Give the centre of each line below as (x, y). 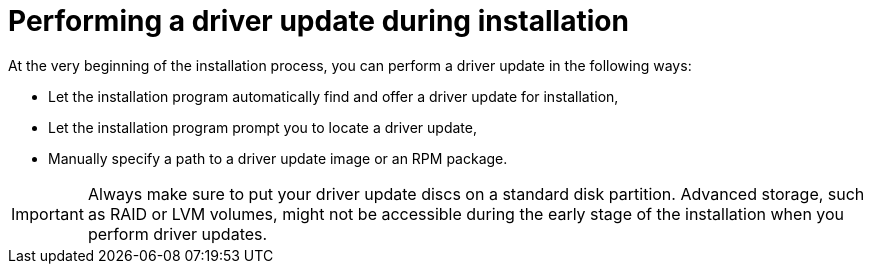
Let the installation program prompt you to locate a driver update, (262, 127)
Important (47, 213)
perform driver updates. (177, 233)
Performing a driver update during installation (318, 21)
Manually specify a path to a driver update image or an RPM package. (278, 158)
